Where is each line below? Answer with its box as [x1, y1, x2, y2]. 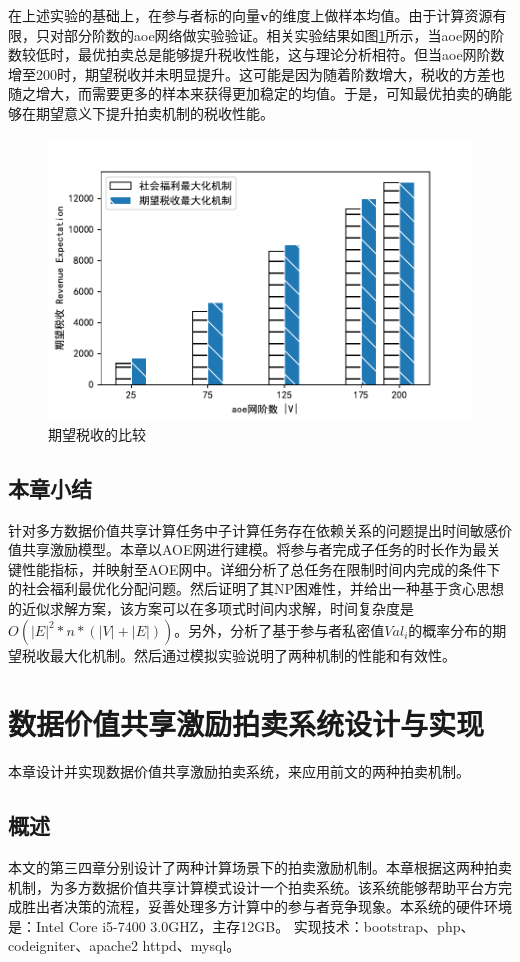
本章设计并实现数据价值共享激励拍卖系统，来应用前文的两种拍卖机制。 [8, 761, 470, 782]
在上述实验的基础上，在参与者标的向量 [8, 5, 260, 25]
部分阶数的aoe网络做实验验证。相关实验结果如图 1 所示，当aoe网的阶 [63, 24, 505, 45]
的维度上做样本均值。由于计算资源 [268, 5, 493, 25]
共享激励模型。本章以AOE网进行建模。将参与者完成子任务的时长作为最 [21, 539, 487, 560]
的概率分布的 [408, 619, 493, 640]
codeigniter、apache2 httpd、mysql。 [8, 935, 241, 956]
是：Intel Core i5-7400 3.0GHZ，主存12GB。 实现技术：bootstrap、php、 [8, 915, 475, 936]
